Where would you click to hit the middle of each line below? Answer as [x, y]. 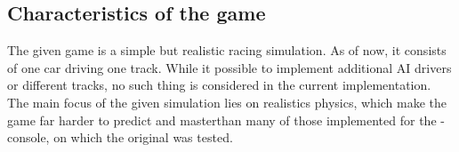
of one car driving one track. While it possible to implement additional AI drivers [229, 67]
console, [28, 137]
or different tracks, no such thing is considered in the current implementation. [219, 85]
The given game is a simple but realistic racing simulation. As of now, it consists [227, 50]
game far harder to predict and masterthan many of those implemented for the [222, 120]
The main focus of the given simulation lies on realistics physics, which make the [227, 102]
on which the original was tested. [143, 137]
